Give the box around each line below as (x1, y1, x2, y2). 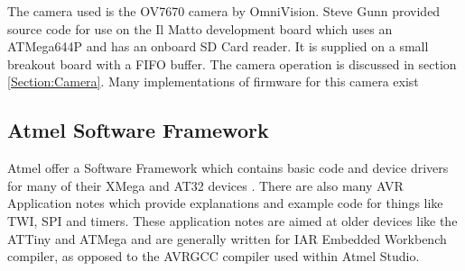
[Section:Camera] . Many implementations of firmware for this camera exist (7, 72, 419, 91)
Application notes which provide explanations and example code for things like (7, 194, 443, 212)
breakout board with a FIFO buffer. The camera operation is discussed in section (7, 54, 457, 73)
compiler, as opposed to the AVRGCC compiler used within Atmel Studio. (7, 247, 420, 266)
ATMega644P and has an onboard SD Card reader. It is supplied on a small (7, 37, 429, 56)
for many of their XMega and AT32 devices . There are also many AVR (7, 176, 404, 194)
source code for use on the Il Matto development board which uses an (7, 19, 393, 38)
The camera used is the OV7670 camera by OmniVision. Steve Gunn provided (7, 2, 441, 20)
